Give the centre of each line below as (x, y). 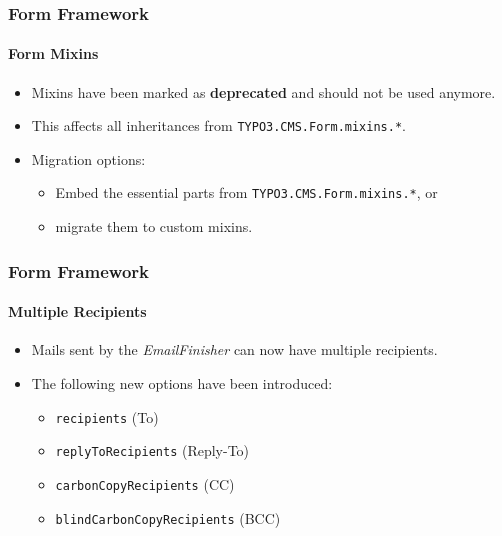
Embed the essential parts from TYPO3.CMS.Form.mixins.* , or (246, 192)
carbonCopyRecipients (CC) (145, 483)
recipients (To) (107, 416)
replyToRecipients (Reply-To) (152, 450)
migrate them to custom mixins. (154, 226)
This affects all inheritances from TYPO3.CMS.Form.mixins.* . (218, 125)
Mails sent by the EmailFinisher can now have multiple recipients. (234, 349)
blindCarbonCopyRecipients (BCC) (168, 517)
